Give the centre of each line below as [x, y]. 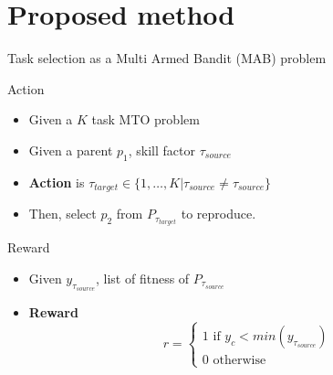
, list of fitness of [143, 278]
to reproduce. [219, 214]
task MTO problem [146, 119]
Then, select [62, 214]
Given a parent [71, 150]
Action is [57, 182]
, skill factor [161, 150]
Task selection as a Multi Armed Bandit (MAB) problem [167, 58]
